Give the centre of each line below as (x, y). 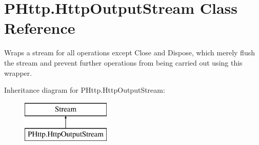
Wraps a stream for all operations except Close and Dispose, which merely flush (129, 53)
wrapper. (18, 72)
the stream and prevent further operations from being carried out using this (123, 62)
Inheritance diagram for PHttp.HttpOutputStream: (85, 90)
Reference (40, 28)
